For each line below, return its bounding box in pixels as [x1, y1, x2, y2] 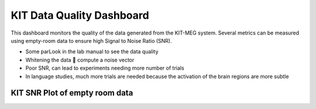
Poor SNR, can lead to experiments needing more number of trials [25, 64, 184, 71]
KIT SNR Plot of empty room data [11, 88, 133, 98]
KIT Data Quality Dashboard [11, 9, 149, 22]
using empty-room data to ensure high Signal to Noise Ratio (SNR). [11, 37, 172, 44]
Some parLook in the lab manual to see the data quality [25, 48, 159, 55]
